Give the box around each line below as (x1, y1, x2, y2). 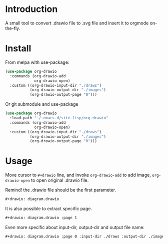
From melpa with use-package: (5, 59, 69, 65)
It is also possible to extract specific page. (5, 206, 92, 212)
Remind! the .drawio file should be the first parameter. (5, 187, 116, 193)
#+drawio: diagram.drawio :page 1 (5, 216, 77, 221)
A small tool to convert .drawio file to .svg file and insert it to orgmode (5, 20, 149, 26)
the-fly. (5, 25, 20, 31)
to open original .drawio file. (30, 177, 89, 183)
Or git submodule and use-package (5, 101, 78, 107)
